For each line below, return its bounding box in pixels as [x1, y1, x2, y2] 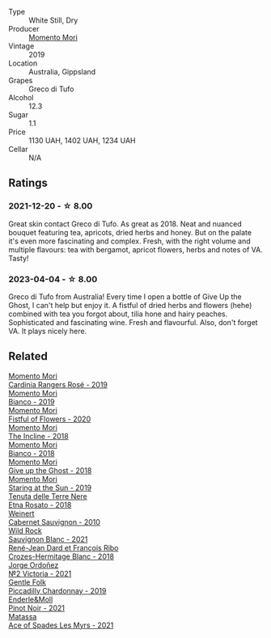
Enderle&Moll [8, 594, 53, 604]
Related [8, 349, 49, 363]
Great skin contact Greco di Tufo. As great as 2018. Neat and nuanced [8, 218, 242, 229]
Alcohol [8, 93, 34, 102]
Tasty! [8, 253, 30, 263]
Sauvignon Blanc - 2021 [8, 534, 88, 544]
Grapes [8, 76, 33, 85]
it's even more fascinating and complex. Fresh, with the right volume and [8, 236, 251, 246]
